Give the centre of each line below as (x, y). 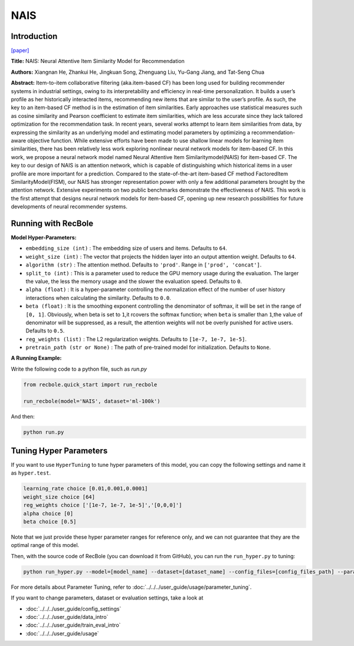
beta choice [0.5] (50, 522)
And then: (23, 416)
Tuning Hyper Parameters (59, 451)
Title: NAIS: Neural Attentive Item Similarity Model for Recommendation (98, 61)
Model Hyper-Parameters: (44, 238)
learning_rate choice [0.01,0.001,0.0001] (86, 489)
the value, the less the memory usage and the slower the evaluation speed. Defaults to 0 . (134, 281)
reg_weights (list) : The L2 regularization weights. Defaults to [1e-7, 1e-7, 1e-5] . (136, 339)
